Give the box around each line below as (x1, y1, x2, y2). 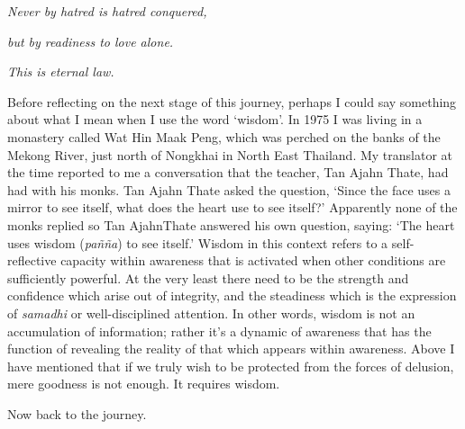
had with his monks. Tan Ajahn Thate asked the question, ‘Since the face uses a (7, 180, 451, 199)
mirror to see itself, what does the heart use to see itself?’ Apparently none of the (7, 198, 458, 217)
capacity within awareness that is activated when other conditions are (60, 251, 446, 270)
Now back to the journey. (7, 404, 147, 423)
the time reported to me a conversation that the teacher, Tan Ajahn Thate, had (7, 163, 449, 182)
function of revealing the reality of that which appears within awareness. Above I (7, 339, 455, 358)
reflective (7, 251, 57, 270)
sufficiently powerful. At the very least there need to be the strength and (7, 268, 409, 287)
